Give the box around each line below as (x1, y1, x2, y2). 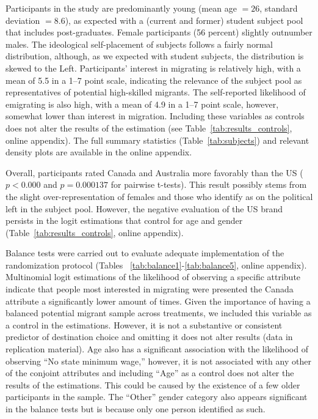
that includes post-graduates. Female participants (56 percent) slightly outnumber (5, 26, 313, 39)
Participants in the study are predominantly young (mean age (5, 2, 237, 14)
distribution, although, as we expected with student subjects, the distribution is (5, 50, 304, 62)
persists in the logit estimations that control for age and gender (5, 214, 243, 227)
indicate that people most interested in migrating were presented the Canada (5, 283, 294, 295)
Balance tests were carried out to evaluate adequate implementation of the (5, 247, 284, 259)
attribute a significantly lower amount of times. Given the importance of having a (5, 294, 311, 307)
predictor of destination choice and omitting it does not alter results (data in (5, 330, 293, 343)
